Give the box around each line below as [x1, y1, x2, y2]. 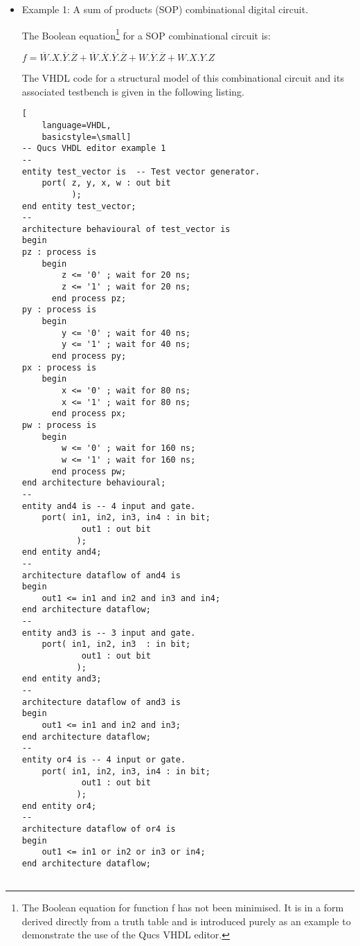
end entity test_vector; [21, 201, 136, 211]
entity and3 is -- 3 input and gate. [21, 627, 196, 638]
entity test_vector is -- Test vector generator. [21, 166, 260, 177]
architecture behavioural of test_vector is [21, 224, 231, 234]
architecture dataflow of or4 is [21, 823, 176, 834]
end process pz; [51, 293, 127, 303]
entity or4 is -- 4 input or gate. [21, 755, 186, 765]
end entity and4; [21, 547, 102, 557]
